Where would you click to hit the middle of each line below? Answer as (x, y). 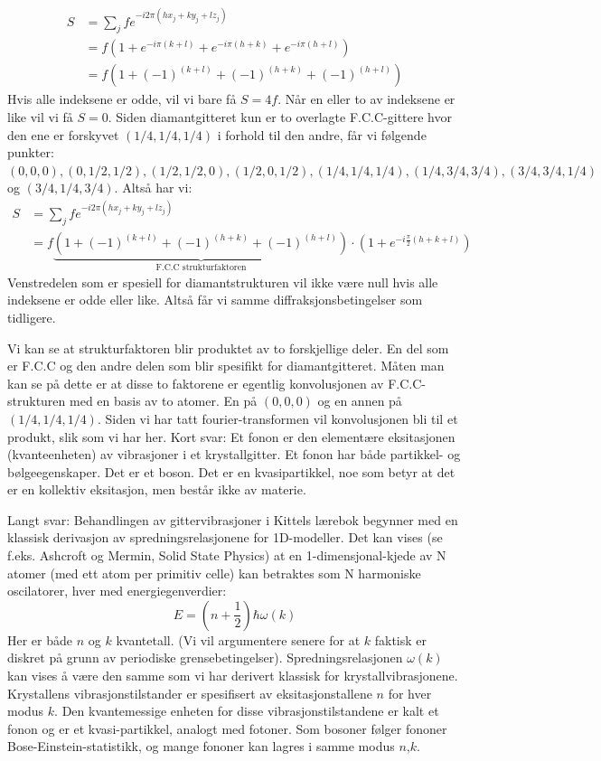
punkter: (31, 152)
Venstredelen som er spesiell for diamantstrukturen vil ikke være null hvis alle (223, 282)
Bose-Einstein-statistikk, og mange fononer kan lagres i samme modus (201, 746)
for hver (410, 693)
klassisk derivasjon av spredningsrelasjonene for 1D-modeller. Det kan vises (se (225, 537)
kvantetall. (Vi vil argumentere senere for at (238, 639)
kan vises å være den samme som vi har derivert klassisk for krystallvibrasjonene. (233, 676)
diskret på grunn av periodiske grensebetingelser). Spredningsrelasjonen (205, 658)
